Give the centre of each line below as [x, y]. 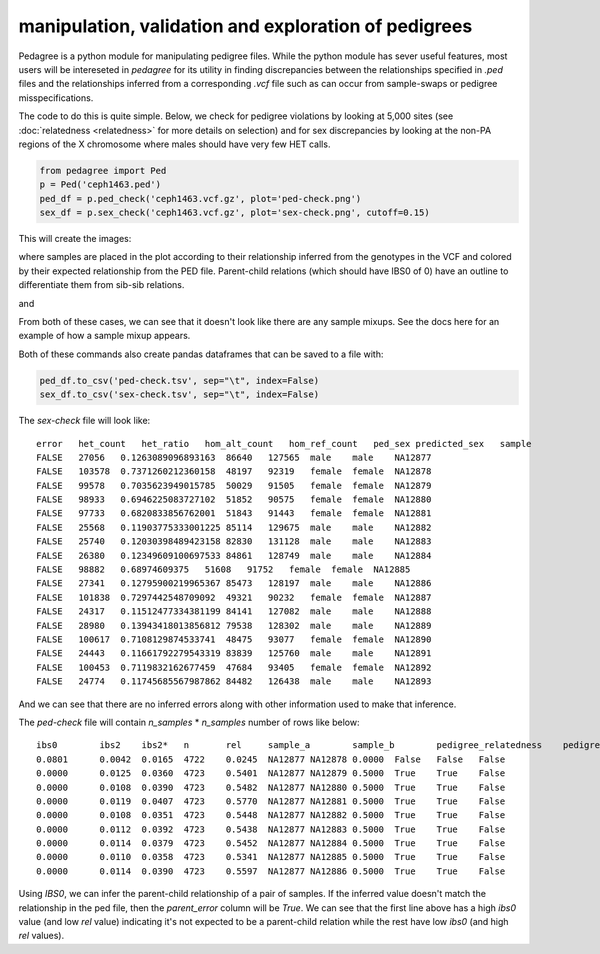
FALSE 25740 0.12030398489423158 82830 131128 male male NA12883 [234, 541]
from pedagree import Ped [103, 170]
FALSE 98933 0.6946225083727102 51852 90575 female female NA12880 [234, 499]
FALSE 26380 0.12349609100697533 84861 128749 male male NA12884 [234, 555]
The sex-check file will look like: [84, 421]
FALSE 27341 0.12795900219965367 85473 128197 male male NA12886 [234, 583]
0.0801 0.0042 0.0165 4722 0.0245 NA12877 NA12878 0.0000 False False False [271, 759]
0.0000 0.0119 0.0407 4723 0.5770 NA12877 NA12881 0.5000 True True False [271, 801]
